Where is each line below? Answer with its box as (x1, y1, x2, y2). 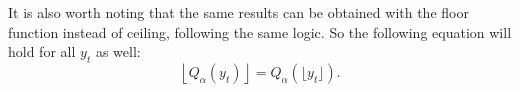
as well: (95, 41, 141, 62)
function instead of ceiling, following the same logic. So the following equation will (8, 21, 512, 42)
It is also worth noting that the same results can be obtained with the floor (8, 2, 469, 22)
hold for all (8, 41, 76, 62)
